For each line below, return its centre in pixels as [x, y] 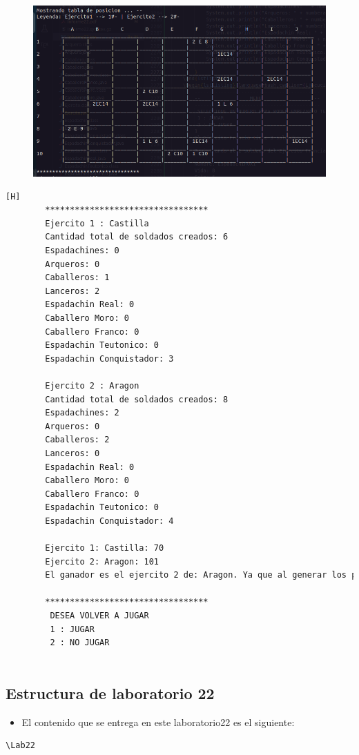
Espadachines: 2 [82, 413]
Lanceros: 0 [72, 453]
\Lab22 [20, 746]
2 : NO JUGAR [80, 643]
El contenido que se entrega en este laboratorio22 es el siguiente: [158, 722]
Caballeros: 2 [77, 440]
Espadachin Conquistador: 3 [109, 359]
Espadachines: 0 [82, 251]
